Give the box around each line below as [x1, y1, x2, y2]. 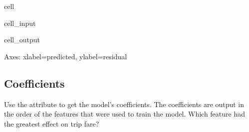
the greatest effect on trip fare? [4, 118, 99, 129]
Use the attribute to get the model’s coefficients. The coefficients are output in [4, 99, 244, 109]
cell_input [4, 17, 36, 28]
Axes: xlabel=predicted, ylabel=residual [4, 51, 127, 61]
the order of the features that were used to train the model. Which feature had [4, 109, 245, 119]
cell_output [4, 34, 40, 45]
